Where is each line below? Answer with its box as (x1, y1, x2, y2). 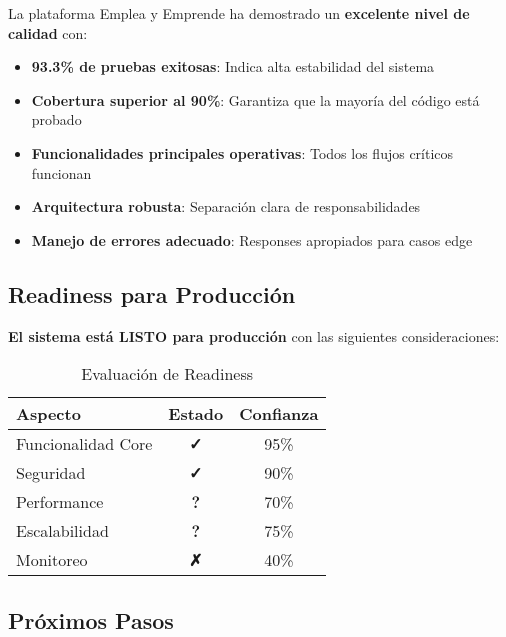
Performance (16, 490, 104, 514)
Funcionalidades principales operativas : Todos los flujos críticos (31, 142, 454, 163)
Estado (168, 402, 224, 426)
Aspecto (16, 402, 81, 426)
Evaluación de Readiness (81, 362, 254, 386)
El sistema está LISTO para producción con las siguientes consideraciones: (8, 325, 500, 346)
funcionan (31, 162, 92, 183)
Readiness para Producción (8, 278, 296, 309)
